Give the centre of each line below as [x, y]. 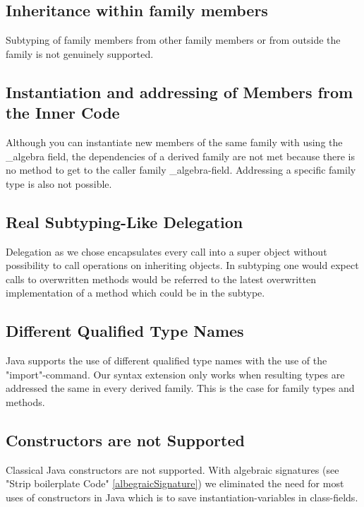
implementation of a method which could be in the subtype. [135, 293]
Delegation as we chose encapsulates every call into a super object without [166, 251]
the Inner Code [63, 113]
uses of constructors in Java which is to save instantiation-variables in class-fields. [182, 497]
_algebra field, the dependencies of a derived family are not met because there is [181, 156]
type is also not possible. [59, 183]
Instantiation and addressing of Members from [180, 91]
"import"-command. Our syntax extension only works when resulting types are [175, 374]
